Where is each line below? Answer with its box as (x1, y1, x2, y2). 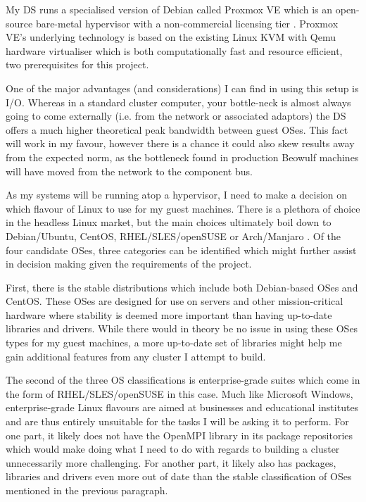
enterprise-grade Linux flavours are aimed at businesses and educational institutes (6, 400, 359, 415)
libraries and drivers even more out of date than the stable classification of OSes (6, 469, 352, 484)
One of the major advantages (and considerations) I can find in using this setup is (6, 80, 359, 95)
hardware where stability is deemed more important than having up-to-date (6, 307, 332, 322)
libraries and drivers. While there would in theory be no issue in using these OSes (6, 321, 358, 336)
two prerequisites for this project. (6, 57, 149, 72)
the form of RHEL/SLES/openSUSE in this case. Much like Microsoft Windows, (6, 386, 353, 401)
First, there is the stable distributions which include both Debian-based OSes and (6, 280, 358, 294)
